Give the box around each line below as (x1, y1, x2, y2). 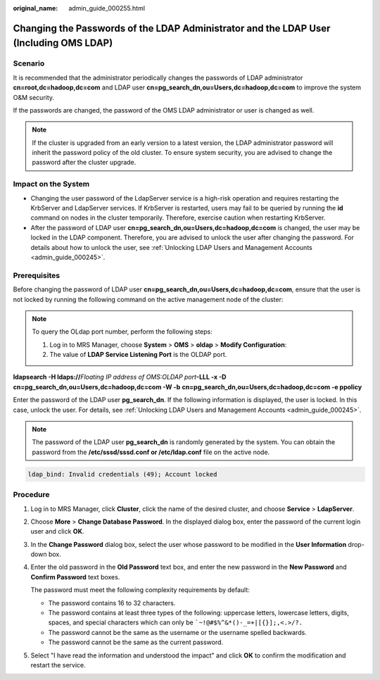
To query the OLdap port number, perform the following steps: (32, 327, 213, 336)
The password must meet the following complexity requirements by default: (30, 586, 250, 594)
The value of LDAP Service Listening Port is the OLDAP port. (49, 351, 227, 359)
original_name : (13, 4, 58, 12)
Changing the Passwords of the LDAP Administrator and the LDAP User (13, 22, 331, 34)
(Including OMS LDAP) (13, 37, 113, 49)
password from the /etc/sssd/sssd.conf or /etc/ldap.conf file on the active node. (32, 448, 270, 456)
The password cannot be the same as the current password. (48, 638, 224, 647)
